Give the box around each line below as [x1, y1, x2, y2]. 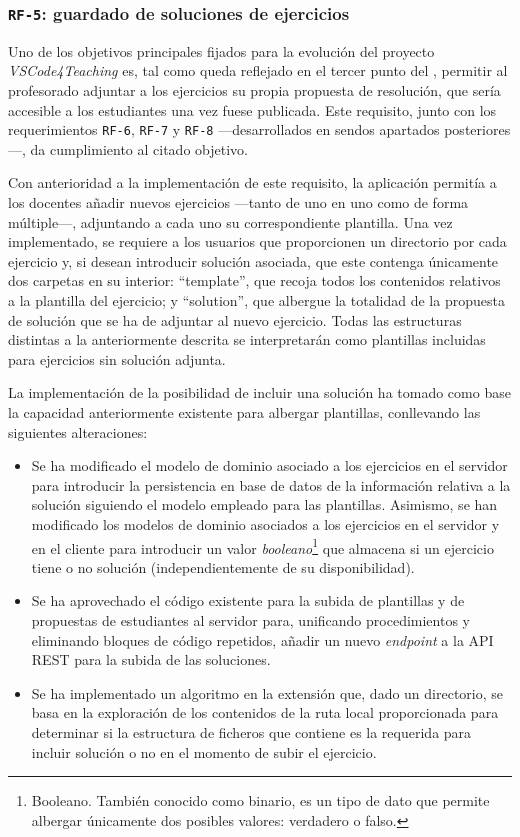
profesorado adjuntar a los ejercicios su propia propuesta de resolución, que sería [8, 79, 501, 100]
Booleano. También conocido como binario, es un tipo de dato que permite [31, 790, 490, 811]
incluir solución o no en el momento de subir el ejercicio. [31, 741, 377, 762]
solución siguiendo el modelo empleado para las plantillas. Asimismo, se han [31, 494, 498, 515]
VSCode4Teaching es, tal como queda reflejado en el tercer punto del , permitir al [8, 60, 508, 81]
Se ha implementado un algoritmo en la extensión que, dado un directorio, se [31, 682, 504, 703]
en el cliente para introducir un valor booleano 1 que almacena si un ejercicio [31, 534, 494, 558]
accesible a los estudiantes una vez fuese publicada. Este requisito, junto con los [8, 99, 497, 120]
